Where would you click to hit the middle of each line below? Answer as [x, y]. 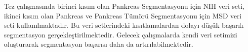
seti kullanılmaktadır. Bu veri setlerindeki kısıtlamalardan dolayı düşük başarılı [124, 25]
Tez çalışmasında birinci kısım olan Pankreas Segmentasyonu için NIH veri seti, [124, 6]
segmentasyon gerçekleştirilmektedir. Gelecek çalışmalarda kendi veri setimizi [121, 34]
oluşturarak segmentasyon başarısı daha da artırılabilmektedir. [99, 44]
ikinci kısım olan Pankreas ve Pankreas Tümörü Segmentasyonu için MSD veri [123, 15]
